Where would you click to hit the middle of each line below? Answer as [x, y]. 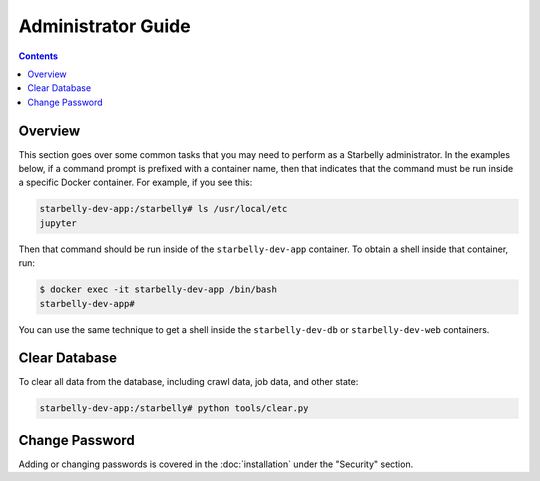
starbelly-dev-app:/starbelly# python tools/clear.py [174, 408]
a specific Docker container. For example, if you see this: [135, 182]
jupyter [58, 223]
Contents [38, 56]
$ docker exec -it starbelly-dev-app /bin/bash [158, 289]
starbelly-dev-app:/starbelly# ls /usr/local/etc [163, 209]
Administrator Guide [104, 26]
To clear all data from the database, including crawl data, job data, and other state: [188, 382]
